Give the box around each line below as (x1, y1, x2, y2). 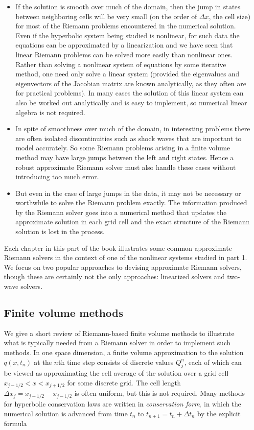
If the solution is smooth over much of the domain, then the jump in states (15, 1, 241, 11)
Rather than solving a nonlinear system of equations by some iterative (15, 59, 226, 69)
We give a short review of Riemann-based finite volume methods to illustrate (4, 328, 234, 338)
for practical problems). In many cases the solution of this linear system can (15, 88, 244, 98)
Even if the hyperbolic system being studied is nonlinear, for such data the (15, 30, 240, 40)
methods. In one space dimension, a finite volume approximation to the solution (4, 347, 244, 358)
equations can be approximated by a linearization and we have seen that (15, 40, 233, 50)
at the (34, 357, 52, 367)
